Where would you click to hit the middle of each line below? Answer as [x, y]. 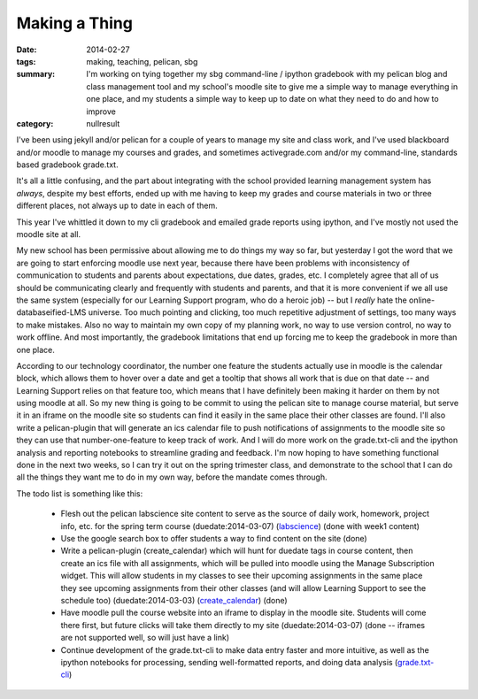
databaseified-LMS [51, 312]
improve [101, 111]
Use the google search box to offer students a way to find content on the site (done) [214, 538]
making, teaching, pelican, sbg [142, 61]
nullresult [103, 123]
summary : [36, 74]
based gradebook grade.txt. [67, 165]
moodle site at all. [49, 234]
